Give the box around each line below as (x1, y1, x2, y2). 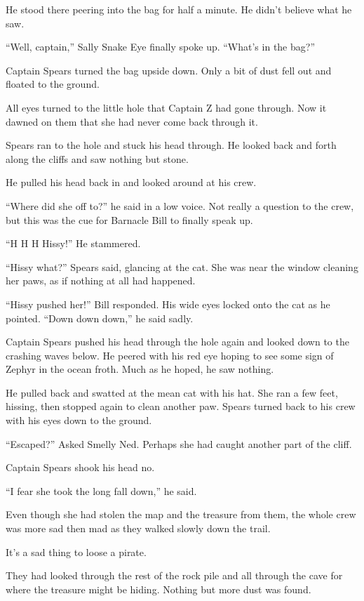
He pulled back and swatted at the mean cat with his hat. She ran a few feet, (6, 385, 338, 399)
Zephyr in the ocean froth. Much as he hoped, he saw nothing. (6, 362, 274, 376)
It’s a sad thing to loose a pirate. (6, 544, 147, 559)
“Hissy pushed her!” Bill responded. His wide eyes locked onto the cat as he (6, 296, 330, 311)
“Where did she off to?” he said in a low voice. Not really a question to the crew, (6, 198, 354, 213)
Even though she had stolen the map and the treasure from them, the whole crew (6, 507, 356, 522)
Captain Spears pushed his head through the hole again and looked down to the (6, 334, 349, 349)
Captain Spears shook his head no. (6, 460, 155, 475)
